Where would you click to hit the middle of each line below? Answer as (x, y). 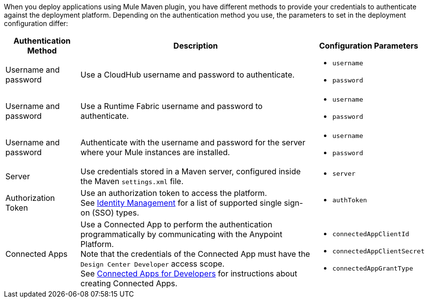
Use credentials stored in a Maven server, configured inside (191, 171)
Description (196, 46)
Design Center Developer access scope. (153, 264)
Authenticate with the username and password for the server (193, 142)
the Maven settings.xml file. (132, 181)
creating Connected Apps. (129, 283)
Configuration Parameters (369, 46)
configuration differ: (36, 23)
